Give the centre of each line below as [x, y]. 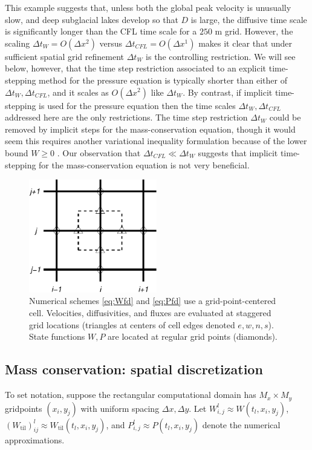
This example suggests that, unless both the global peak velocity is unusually [148, 7]
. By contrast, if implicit [228, 92]
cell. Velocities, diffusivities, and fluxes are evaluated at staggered [150, 313]
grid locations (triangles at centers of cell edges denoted [132, 324]
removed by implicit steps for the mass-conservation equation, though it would [150, 129]
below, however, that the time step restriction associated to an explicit [136, 68]
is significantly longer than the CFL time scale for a [101, 31]
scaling [18, 43]
